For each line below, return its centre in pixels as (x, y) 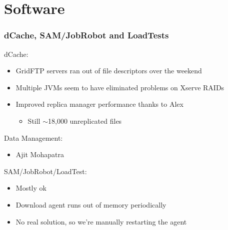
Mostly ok (31, 188)
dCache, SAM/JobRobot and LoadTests (86, 35)
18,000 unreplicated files (85, 120)
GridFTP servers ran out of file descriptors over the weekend (109, 71)
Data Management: (33, 137)
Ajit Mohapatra (40, 154)
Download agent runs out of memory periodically (91, 204)
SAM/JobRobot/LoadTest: (45, 171)
